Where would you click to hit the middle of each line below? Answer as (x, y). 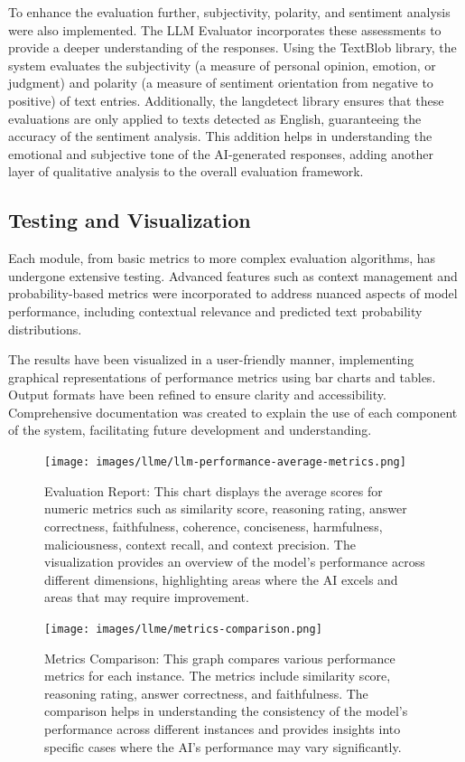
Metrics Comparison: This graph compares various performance (220, 658)
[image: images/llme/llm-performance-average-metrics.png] (225, 462)
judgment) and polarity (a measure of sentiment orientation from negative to (221, 83)
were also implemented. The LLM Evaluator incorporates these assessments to (225, 29)
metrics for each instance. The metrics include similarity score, (218, 676)
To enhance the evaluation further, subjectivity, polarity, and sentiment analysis (229, 12)
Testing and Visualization (130, 220)
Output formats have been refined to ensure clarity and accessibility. (197, 395)
